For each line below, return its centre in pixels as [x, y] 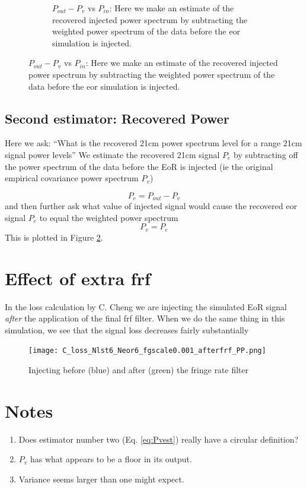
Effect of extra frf [78, 278]
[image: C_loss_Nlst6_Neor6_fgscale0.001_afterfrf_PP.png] [147, 351]
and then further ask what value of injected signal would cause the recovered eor [151, 206]
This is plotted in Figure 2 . [54, 237]
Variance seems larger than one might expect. [101, 479]
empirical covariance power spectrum [72, 178]
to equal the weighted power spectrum [109, 217]
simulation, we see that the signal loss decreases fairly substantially [127, 329]
